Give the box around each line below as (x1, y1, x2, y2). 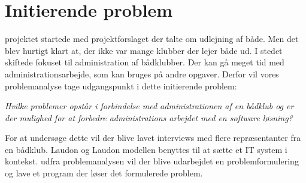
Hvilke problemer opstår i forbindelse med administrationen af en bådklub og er (5, 100, 294, 112)
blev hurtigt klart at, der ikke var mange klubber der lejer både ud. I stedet (5, 44, 283, 56)
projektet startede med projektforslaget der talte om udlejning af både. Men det (5, 32, 299, 45)
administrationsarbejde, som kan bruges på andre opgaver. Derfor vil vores (5, 67, 279, 80)
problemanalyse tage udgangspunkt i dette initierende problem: (5, 79, 237, 92)
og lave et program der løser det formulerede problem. (5, 167, 203, 179)
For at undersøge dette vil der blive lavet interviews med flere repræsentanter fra (5, 131, 301, 144)
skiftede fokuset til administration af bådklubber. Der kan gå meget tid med (5, 56, 284, 68)
